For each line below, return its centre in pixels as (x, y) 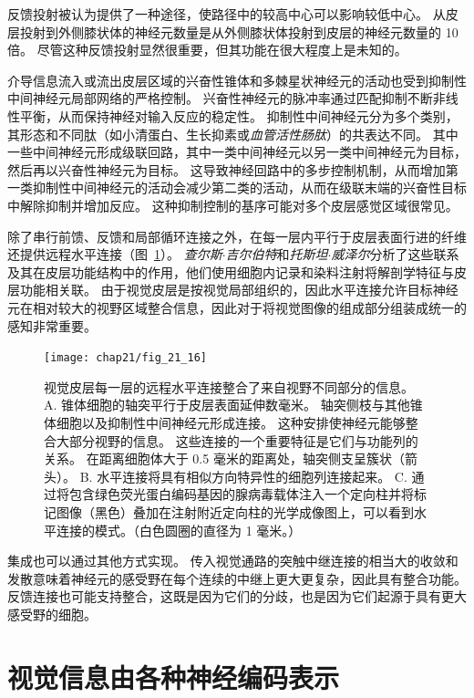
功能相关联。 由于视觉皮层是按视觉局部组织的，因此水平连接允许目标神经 (239, 290)
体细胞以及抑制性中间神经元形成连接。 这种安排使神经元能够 (225, 422)
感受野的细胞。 (52, 614)
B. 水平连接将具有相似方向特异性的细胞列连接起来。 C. (243, 476)
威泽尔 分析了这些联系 (395, 254)
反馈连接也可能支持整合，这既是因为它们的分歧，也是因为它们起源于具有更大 (237, 596)
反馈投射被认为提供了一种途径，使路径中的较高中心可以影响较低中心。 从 (227, 14)
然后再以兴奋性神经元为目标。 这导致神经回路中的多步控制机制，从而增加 (227, 169)
